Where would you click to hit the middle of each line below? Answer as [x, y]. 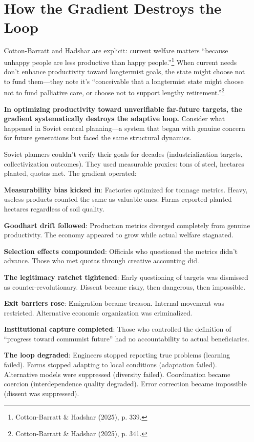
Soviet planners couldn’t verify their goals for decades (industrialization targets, [123, 154]
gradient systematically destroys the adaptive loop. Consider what [115, 118]
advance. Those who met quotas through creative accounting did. [102, 261]
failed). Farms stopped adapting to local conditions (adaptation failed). [111, 365]
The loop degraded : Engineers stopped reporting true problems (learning [117, 355]
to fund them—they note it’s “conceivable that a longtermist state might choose [124, 81]
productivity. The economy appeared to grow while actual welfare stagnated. [119, 235]
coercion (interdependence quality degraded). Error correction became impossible [125, 384]
